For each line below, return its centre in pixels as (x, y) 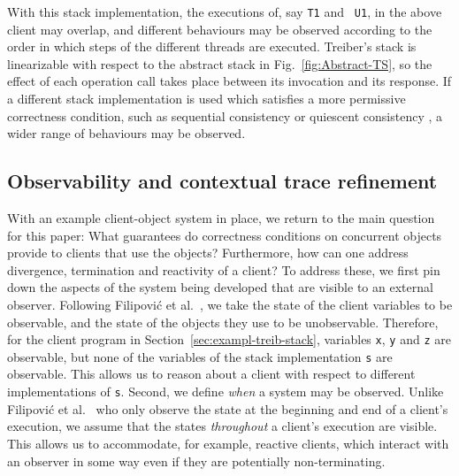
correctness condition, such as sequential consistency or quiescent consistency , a (225, 115)
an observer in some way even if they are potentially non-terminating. (196, 461)
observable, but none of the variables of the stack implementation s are (200, 356)
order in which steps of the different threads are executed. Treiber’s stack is (212, 46)
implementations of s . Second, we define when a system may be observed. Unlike (226, 392)
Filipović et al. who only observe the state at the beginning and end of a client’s (228, 408)
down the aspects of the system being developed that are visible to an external (220, 287)
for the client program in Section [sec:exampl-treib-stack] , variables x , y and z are (229, 339)
